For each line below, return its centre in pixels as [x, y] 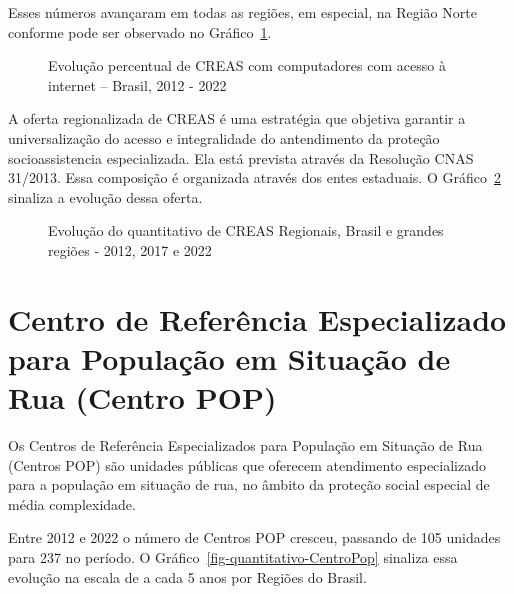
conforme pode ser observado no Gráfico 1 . [140, 31]
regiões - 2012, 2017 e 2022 [130, 249]
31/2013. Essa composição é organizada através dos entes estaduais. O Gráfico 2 [254, 177]
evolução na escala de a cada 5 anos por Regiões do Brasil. [187, 576]
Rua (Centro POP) [142, 397]
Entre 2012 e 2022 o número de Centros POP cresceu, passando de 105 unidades [254, 537]
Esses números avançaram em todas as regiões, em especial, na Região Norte [242, 12]
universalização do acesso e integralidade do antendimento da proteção [224, 137]
